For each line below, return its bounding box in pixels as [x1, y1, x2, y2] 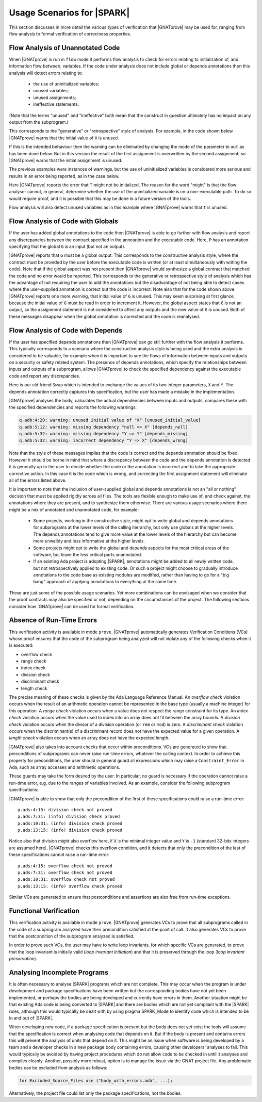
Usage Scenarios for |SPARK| [9, 7, 130, 18]
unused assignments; [33, 95, 76, 100]
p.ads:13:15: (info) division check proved [17, 827, 123, 833]
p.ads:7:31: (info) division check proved [17, 814, 120, 820]
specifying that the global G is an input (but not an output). [9, 243, 126, 249]
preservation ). [9, 956, 37, 962]
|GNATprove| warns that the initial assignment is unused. [9, 157, 123, 163]
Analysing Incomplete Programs [9, 968, 109, 976]
